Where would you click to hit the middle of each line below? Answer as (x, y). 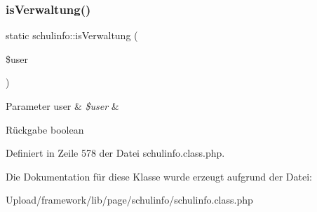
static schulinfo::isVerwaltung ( (72, 35)
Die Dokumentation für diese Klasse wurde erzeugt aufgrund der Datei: (159, 176)
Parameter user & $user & (62, 106)
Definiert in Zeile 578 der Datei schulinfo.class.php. (115, 153)
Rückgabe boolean (45, 129)
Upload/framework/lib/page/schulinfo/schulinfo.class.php (129, 200)
